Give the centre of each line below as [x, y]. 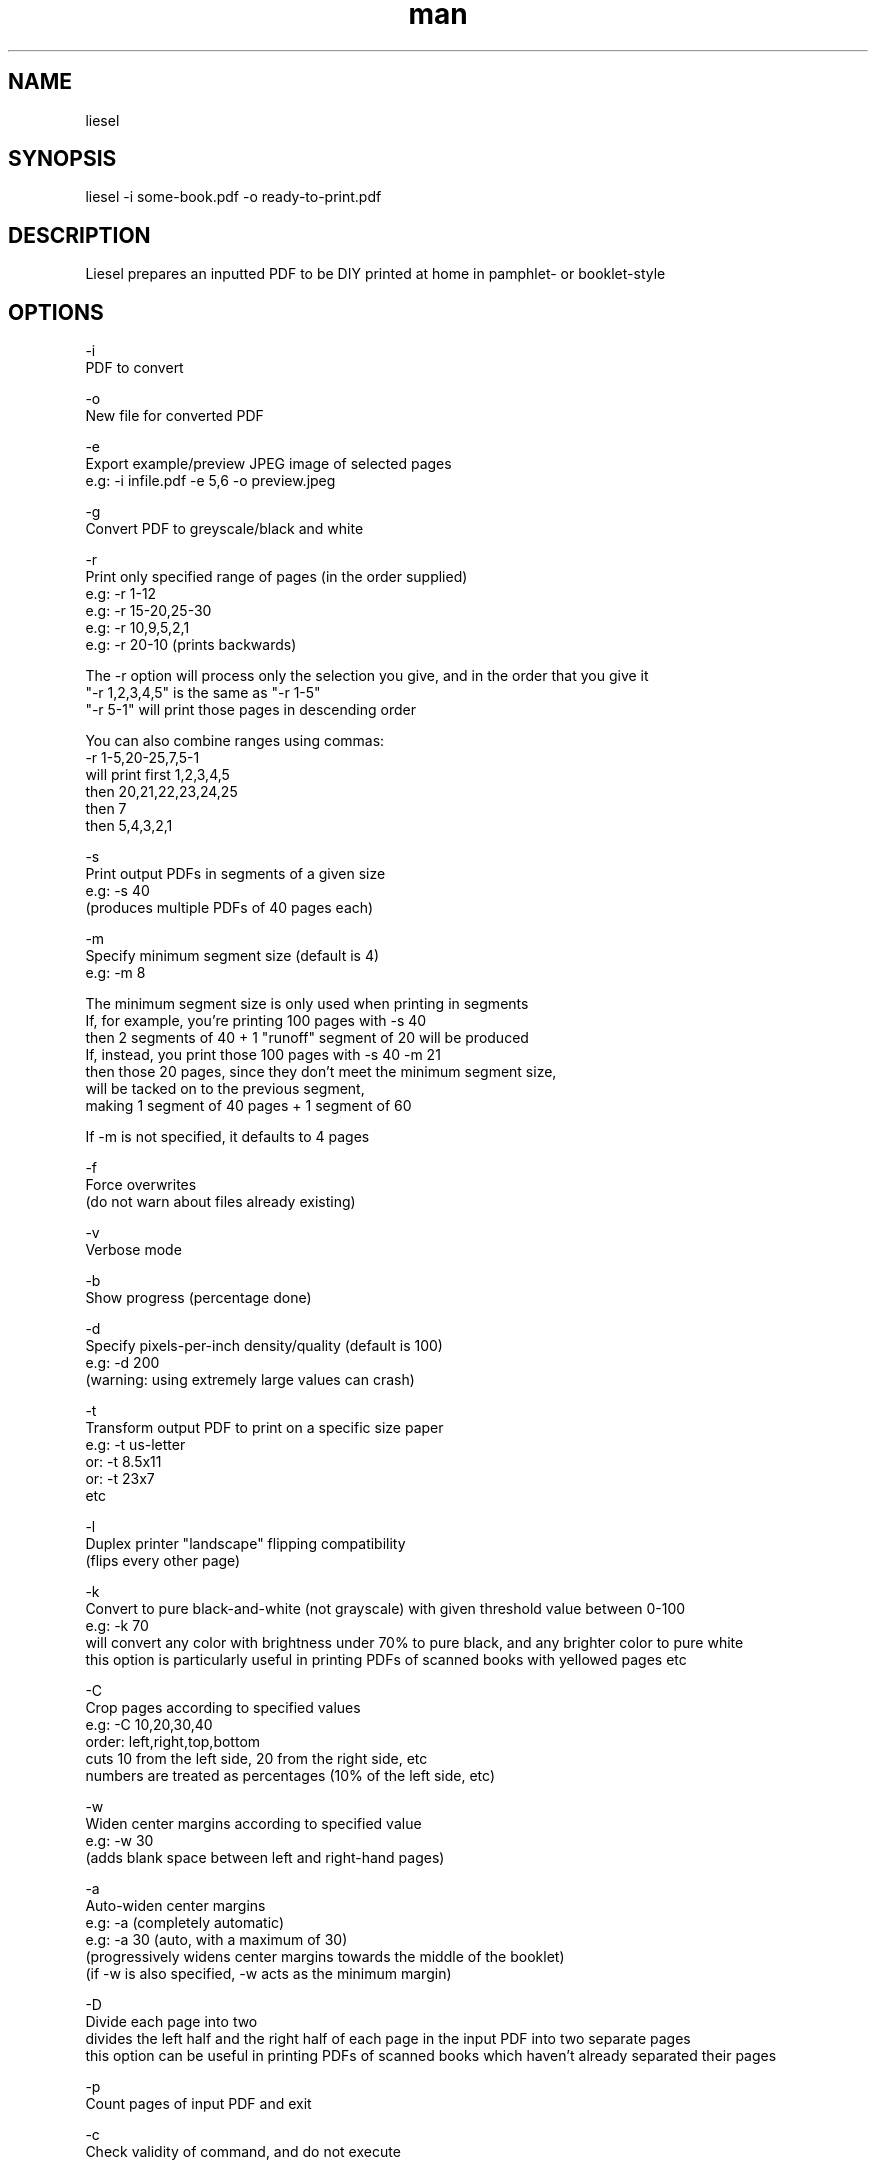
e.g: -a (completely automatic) [185, 1923]
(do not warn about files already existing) [220, 1202]
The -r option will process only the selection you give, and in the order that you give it [367, 676]
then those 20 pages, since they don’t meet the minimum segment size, [321, 1072]
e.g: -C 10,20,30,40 [149, 1725]
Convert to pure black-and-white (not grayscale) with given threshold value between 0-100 [385, 1609]
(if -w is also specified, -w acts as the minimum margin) [268, 1974]
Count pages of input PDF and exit [198, 2104]
